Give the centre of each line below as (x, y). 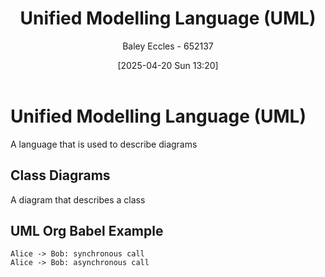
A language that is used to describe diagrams (104, 144)
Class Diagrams (60, 175)
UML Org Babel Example (87, 230)
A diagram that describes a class (78, 199)
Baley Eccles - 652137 (168, 46)
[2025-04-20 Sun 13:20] (168, 65)
